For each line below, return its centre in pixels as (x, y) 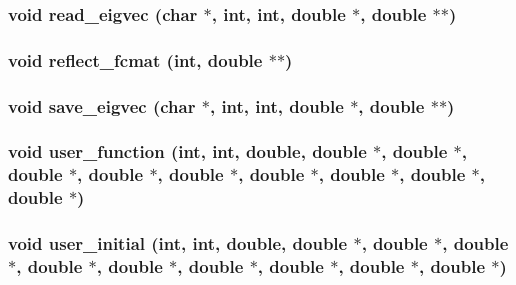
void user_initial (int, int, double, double (178, 243)
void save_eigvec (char (102, 105)
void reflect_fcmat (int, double (135, 59)
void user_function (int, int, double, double (187, 151)
